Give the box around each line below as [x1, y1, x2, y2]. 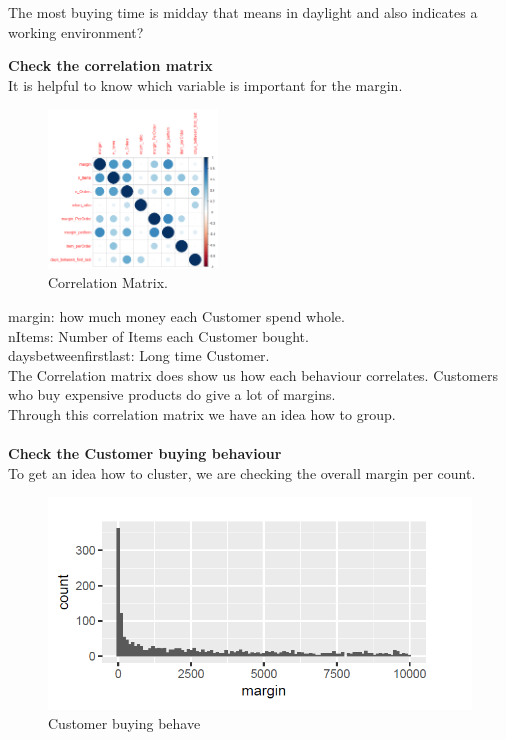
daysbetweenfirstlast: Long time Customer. [8, 345, 270, 366]
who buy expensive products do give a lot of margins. [8, 384, 336, 405]
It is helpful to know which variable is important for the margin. [8, 74, 403, 95]
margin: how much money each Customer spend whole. [8, 306, 345, 327]
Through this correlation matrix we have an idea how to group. [8, 404, 396, 424]
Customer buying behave [48, 713, 201, 734]
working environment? [8, 21, 144, 42]
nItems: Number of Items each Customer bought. [8, 325, 309, 346]
